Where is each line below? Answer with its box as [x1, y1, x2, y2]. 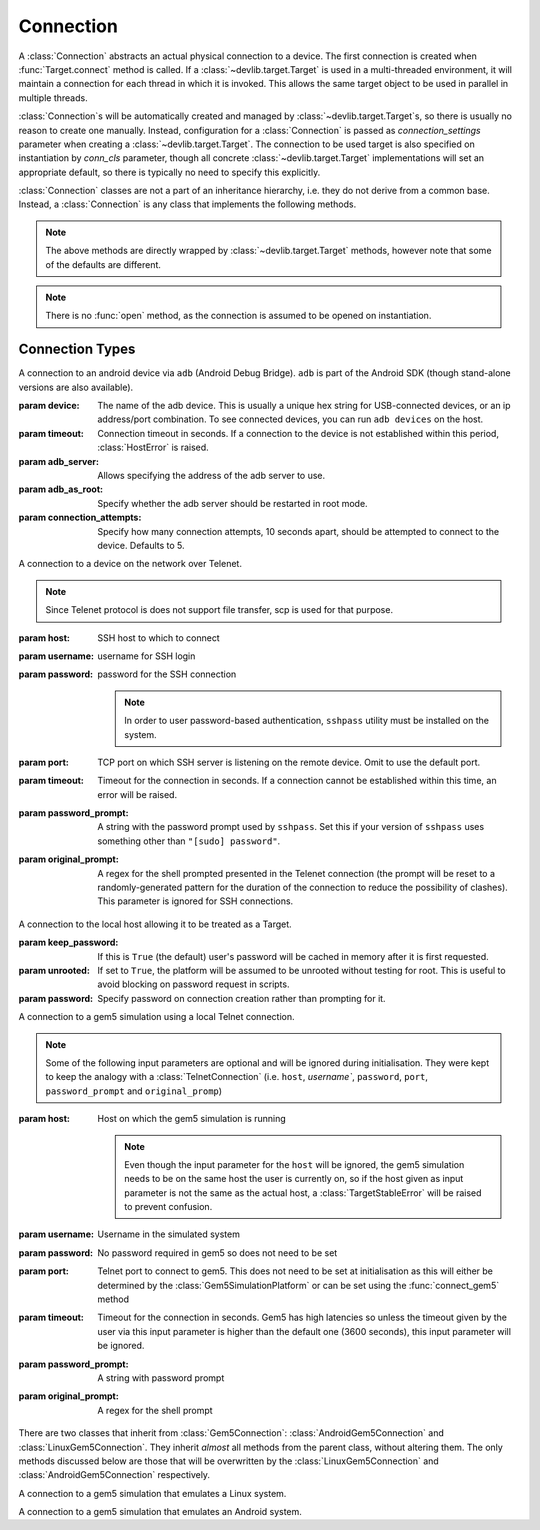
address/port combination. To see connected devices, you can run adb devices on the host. [97, 413, 484, 425]
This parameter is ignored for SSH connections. [97, 895, 294, 907]
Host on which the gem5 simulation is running [97, 1113, 287, 1125]
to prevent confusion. [124, 1201, 213, 1213]
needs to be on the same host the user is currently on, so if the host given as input [124, 1173, 464, 1185]
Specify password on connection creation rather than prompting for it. [97, 992, 386, 1004]
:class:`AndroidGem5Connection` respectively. [18, 1469, 210, 1481]
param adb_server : [18, 455, 100, 467]
